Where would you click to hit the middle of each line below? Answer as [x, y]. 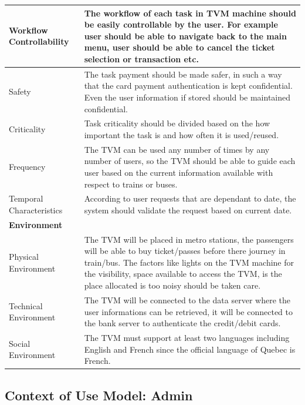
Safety [20, 91]
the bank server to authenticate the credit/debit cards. [182, 323]
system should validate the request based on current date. [188, 210]
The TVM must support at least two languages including [187, 337]
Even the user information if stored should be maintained [187, 97]
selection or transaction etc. [141, 58]
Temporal [26, 198]
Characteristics [36, 210]
